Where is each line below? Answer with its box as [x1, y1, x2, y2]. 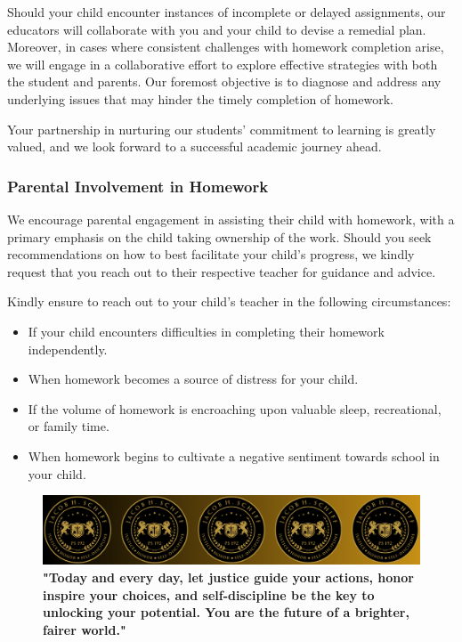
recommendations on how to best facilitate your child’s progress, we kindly [7, 245, 415, 264]
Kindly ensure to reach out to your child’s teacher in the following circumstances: [7, 292, 451, 311]
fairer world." [43, 620, 126, 638]
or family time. [28, 417, 109, 435]
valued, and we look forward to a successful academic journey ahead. [7, 137, 382, 156]
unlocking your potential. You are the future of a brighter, [43, 603, 409, 622]
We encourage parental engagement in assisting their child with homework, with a [7, 209, 455, 228]
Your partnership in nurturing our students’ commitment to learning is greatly [7, 119, 436, 138]
